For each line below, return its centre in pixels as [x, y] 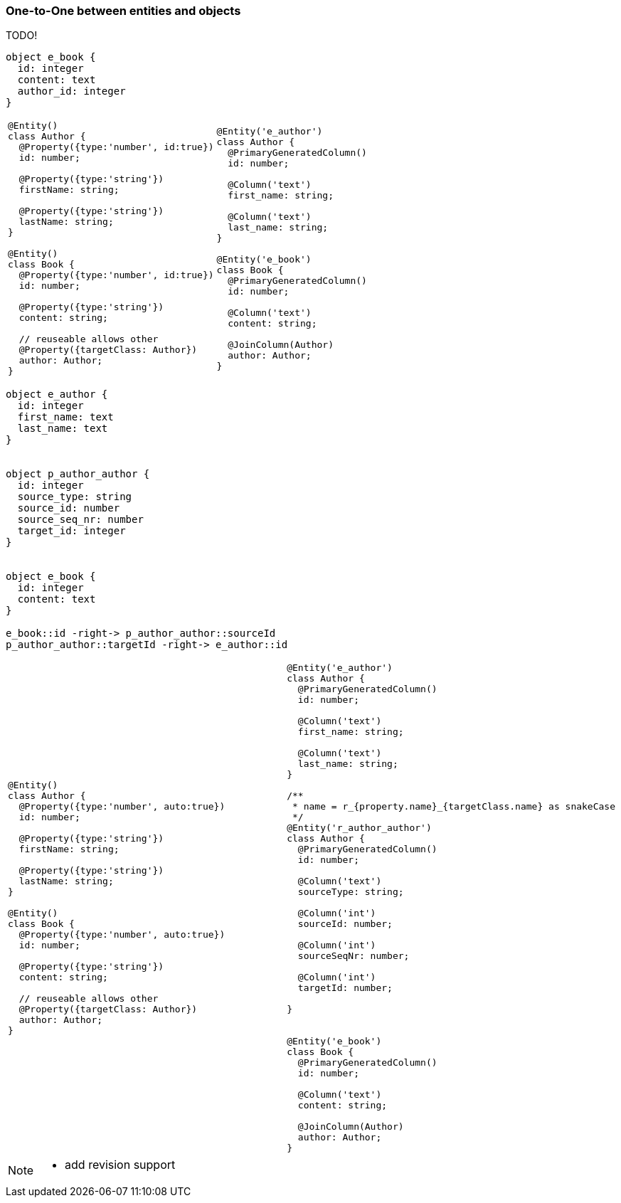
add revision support [120, 1165]
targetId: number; [345, 988]
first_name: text [65, 417]
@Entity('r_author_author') [359, 828]
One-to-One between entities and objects [123, 11]
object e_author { [57, 394]
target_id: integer [71, 531]
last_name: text [63, 429]
